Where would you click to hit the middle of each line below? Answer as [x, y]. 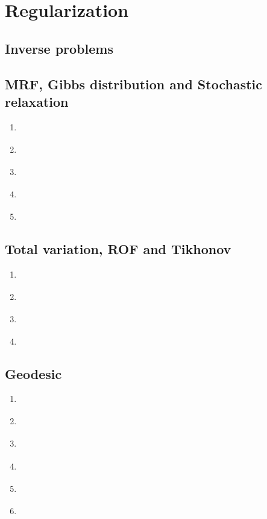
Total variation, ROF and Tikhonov [118, 248]
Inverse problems [59, 48]
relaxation [37, 101]
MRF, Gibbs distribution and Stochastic [133, 84]
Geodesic [33, 373]
